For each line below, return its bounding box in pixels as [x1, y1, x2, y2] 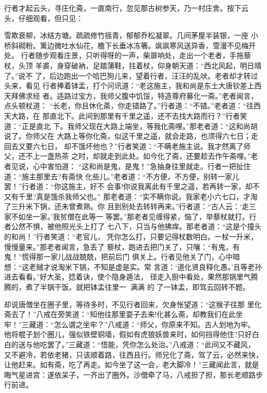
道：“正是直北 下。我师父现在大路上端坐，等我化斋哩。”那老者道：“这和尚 [4, 120, 251, 131]
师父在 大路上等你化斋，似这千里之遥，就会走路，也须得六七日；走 [32, 130, 258, 141]
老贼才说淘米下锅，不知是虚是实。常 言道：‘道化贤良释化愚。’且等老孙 [29, 261, 262, 272]
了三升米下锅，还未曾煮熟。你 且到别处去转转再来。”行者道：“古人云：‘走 [4, 201, 249, 212]
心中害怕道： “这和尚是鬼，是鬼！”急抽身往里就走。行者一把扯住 [32, 160, 251, 171]
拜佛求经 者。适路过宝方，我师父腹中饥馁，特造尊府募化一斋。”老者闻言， [11, 90, 258, 101]
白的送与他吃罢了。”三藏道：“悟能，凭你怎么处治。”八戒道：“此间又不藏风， [4, 339, 255, 349]
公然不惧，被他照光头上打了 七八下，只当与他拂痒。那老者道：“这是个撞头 [11, 221, 262, 232]
